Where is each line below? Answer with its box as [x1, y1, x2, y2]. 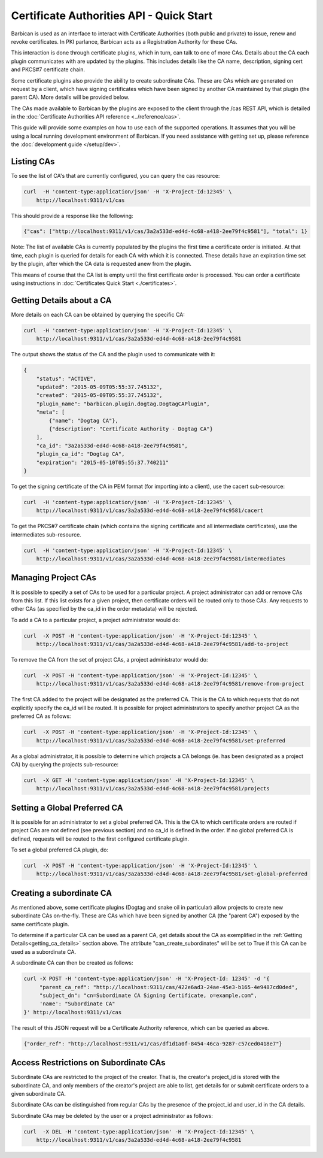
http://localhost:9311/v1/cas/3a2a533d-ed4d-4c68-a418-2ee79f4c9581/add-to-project [36, 641, 289, 648]
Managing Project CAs [11, 572, 97, 583]
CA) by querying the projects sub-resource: [11, 761, 119, 768]
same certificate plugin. [11, 920, 69, 927]
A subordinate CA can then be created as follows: [11, 959, 134, 966]
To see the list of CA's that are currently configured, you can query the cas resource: [11, 172, 220, 180]
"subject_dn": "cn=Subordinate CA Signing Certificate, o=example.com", [39, 992, 257, 999]
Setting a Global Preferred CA [11, 802, 123, 813]
